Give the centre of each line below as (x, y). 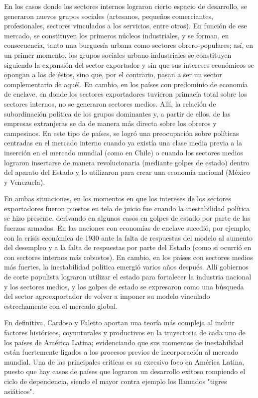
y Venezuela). (25, 182)
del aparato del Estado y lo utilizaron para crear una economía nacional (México (127, 172)
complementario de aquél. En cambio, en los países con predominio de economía (126, 84)
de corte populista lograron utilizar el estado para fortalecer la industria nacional (128, 277)
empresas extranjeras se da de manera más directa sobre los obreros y (110, 123)
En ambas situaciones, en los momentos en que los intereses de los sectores (118, 199)
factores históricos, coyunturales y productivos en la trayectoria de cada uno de (125, 332)
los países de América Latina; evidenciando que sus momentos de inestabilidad (124, 342)
